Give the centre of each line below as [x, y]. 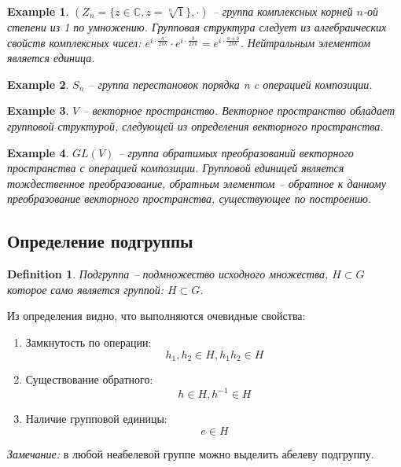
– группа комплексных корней [283, 11]
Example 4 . [38, 152]
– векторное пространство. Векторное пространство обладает [239, 110]
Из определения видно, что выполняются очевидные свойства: [156, 316]
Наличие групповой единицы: [96, 419]
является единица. [51, 58]
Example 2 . [38, 84]
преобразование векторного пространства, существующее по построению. [189, 199]
